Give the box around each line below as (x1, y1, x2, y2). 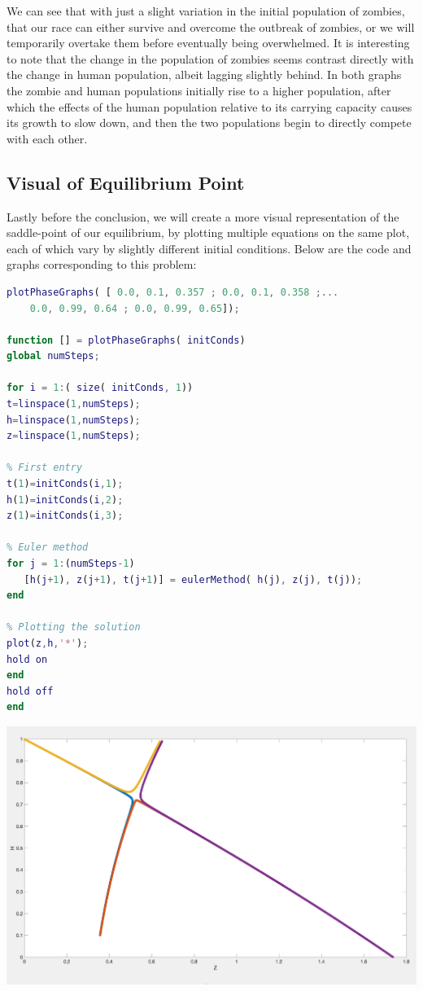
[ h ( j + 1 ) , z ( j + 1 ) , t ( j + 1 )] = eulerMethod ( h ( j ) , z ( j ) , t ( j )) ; (24, 573, 363, 585)
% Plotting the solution (7, 621, 141, 634)
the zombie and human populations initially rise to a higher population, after (7, 81, 391, 99)
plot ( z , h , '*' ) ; (7, 637, 89, 649)
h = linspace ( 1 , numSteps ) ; (7, 414, 141, 426)
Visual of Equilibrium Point (7, 169, 245, 195)
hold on (7, 653, 48, 665)
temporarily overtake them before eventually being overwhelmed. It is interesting (7, 34, 410, 51)
